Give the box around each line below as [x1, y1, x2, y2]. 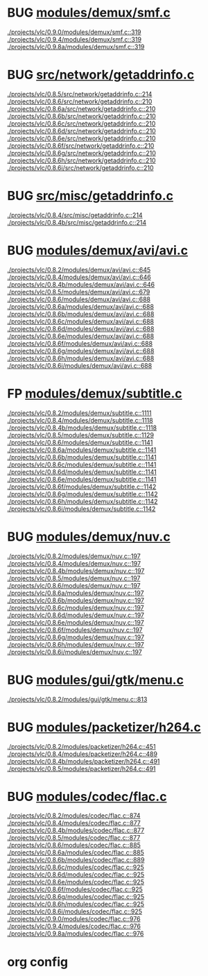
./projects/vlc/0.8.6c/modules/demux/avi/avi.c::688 [7, 317, 155, 326]
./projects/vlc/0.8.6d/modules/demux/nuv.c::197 [7, 611, 144, 619]
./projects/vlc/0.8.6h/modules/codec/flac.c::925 [7, 900, 144, 909]
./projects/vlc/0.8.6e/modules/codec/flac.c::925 [7, 878, 144, 886]
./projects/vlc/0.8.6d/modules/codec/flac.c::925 [7, 870, 145, 879]
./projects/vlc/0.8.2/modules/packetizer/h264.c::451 [7, 742, 156, 750]
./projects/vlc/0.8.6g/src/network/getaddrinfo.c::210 [7, 149, 156, 157]
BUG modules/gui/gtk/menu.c [7, 672, 184, 688]
